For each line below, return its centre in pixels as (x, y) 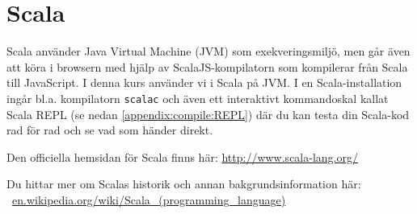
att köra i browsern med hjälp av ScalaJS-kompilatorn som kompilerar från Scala (207, 66)
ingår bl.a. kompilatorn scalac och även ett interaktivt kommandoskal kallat (198, 98)
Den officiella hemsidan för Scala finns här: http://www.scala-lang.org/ (182, 156)
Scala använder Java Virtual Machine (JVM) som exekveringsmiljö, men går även (208, 51)
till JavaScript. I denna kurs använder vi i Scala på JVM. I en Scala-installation (204, 82)
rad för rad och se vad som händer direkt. (110, 130)
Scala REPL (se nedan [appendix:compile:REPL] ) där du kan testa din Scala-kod (208, 114)
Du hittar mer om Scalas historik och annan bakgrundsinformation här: (184, 184)
